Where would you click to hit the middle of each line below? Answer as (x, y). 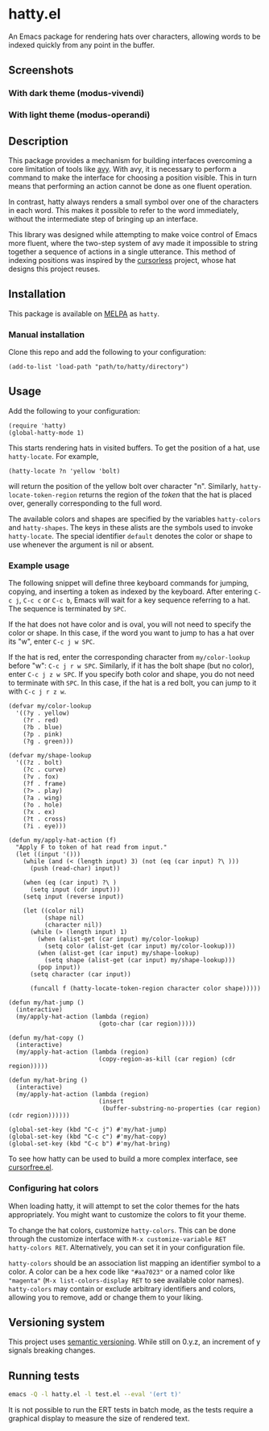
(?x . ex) (39, 812)
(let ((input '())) (48, 855)
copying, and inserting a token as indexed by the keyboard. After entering (130, 592)
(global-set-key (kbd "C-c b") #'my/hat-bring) (90, 1144)
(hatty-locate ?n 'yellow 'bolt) (64, 471)
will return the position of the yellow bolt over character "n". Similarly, (124, 486)
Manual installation (47, 334)
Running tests (44, 1376)
